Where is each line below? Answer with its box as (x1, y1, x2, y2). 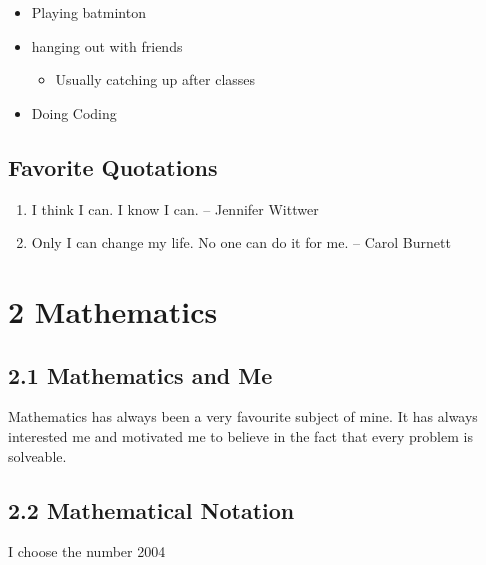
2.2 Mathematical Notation (8, 494, 295, 525)
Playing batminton (31, 2, 146, 22)
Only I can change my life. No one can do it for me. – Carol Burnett (31, 232, 451, 253)
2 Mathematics (8, 290, 218, 331)
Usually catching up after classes (55, 69, 256, 90)
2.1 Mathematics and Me (8, 359, 273, 390)
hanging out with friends (31, 35, 183, 56)
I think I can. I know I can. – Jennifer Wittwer (31, 198, 319, 219)
